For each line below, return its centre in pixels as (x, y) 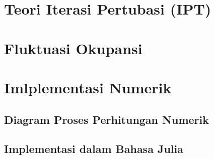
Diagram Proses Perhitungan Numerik (106, 119)
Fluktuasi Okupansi (73, 48)
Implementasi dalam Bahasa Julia (94, 149)
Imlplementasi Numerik (88, 87)
